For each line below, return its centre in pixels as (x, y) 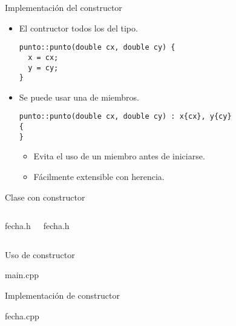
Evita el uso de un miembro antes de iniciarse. (119, 156)
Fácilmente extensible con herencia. (99, 176)
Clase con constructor (45, 197)
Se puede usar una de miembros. (79, 97)
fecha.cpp (22, 315)
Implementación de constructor (62, 295)
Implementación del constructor (64, 7)
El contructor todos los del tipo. (78, 28)
